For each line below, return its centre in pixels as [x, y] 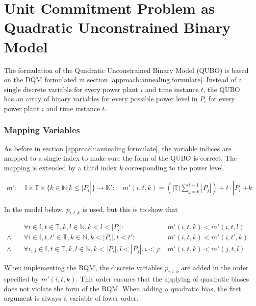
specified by [22, 279]
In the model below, [34, 209]
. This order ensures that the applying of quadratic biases [162, 279]
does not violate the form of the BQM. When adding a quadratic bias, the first [123, 288]
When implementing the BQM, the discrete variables [83, 268]
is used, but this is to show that [130, 209]
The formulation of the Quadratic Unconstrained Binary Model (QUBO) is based [126, 70]
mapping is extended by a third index [61, 167]
